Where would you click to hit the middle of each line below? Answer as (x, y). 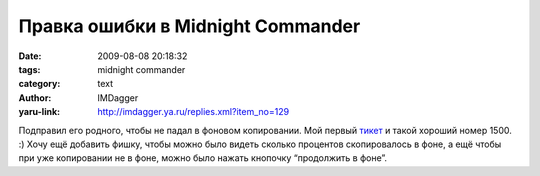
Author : (35, 97)
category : (39, 84)
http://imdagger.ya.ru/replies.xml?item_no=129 (193, 112)
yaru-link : (39, 112)
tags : (29, 69)
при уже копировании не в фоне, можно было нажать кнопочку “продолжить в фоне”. (203, 158)
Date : (30, 56)
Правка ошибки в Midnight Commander (189, 26)
